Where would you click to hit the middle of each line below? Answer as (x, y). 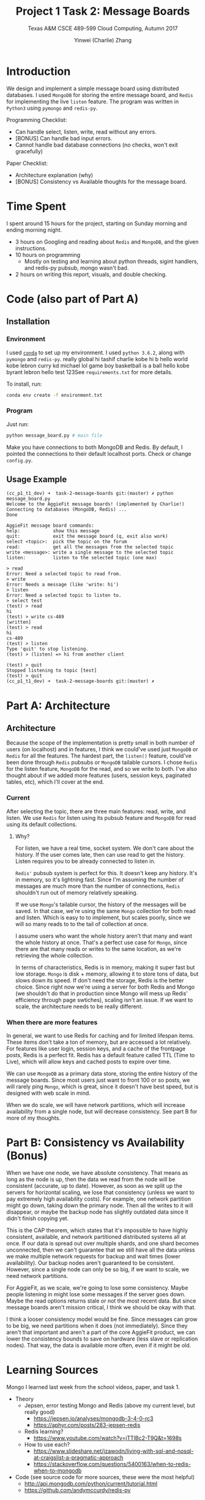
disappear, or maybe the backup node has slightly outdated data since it (97, 1212)
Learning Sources (52, 1370)
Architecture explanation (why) (54, 175)
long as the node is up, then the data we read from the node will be (91, 1179)
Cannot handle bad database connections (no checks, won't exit (97, 145)
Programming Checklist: (37, 120)
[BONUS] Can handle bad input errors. (64, 138)
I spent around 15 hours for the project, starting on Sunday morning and (97, 223)
